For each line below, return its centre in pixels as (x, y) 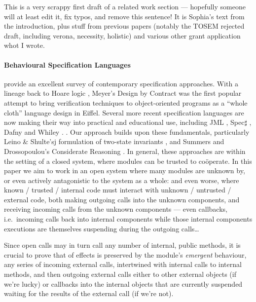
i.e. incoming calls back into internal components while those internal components (128, 219)
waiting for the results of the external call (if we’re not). (89, 293)
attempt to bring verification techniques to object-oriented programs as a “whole (126, 102)
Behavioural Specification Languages (67, 64)
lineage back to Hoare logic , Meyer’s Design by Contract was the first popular (123, 93)
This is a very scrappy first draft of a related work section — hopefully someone (125, 6)
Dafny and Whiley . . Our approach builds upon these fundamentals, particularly (127, 132)
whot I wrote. (24, 45)
